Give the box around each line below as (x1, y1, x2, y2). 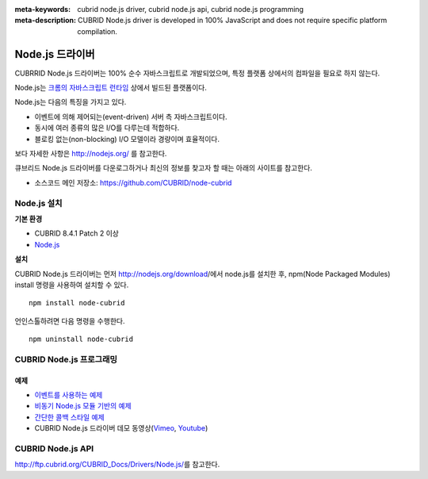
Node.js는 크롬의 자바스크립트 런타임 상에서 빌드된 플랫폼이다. (14, 83, 208, 93)
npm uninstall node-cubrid (29, 335, 134, 344)
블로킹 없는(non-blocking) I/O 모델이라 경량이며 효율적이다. (34, 134, 220, 144)
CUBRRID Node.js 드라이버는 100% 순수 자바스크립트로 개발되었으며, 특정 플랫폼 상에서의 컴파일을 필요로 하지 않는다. (14, 68, 380, 78)
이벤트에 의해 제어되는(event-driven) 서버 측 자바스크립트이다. (34, 112, 227, 121)
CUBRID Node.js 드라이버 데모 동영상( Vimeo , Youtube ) (34, 423, 208, 433)
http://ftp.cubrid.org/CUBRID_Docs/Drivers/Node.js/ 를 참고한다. (14, 460, 220, 469)
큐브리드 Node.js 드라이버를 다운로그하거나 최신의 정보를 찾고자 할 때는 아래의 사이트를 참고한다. (14, 163, 313, 173)
